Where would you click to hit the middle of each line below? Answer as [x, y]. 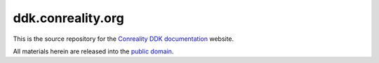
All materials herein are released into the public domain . [93, 51]
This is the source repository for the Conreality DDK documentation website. [124, 39]
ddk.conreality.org [68, 18]
